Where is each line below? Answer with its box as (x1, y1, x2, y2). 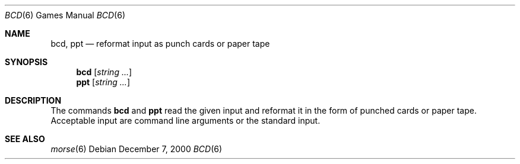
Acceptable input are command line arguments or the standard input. (50, 115, 321, 126)
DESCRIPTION (5, 95, 62, 105)
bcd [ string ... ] (76, 67, 132, 77)
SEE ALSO (5, 134, 45, 144)
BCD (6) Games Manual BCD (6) (5, 10, 126, 20)
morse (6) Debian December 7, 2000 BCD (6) (50, 144, 223, 154)
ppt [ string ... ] (76, 77, 130, 87)
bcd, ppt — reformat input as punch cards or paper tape (50, 38, 270, 49)
